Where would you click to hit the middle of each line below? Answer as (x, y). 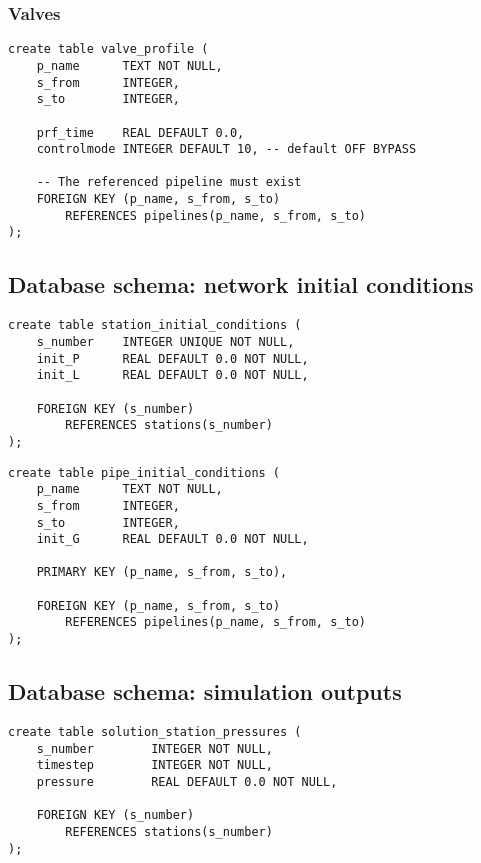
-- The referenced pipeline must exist (169, 182)
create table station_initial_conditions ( (155, 325)
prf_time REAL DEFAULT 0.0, (140, 132)
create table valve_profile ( (108, 49)
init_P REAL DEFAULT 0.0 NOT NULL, (172, 358)
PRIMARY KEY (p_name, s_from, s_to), (162, 572)
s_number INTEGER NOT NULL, (154, 748)
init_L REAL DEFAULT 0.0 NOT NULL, (172, 375)
